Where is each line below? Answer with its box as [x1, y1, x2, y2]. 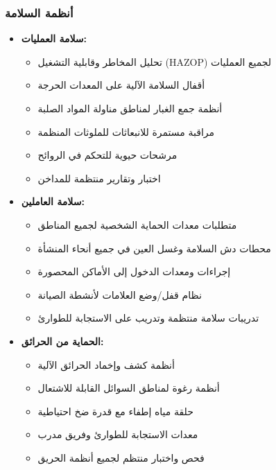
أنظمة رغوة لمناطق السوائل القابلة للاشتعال [37, 381, 220, 395]
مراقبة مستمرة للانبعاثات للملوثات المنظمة [37, 124, 215, 139]
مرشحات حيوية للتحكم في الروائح [37, 148, 178, 162]
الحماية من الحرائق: [21, 333, 104, 348]
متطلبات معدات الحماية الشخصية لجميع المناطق [37, 217, 237, 232]
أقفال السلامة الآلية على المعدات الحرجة [37, 78, 205, 92]
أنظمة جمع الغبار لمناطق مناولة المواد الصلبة [37, 101, 223, 115]
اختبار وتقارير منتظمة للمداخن [37, 171, 161, 185]
